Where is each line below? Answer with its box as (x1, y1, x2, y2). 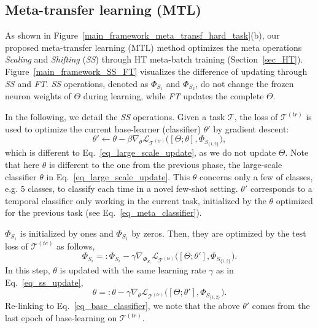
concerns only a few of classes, (200, 170, 313, 183)
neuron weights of (5, 90, 71, 102)
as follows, (56, 239, 95, 252)
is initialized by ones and (20, 226, 114, 239)
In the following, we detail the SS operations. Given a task (5, 110, 225, 123)
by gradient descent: (213, 122, 289, 135)
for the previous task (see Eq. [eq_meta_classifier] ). (5, 206, 202, 219)
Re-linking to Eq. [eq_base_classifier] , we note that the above (5, 299, 240, 312)
